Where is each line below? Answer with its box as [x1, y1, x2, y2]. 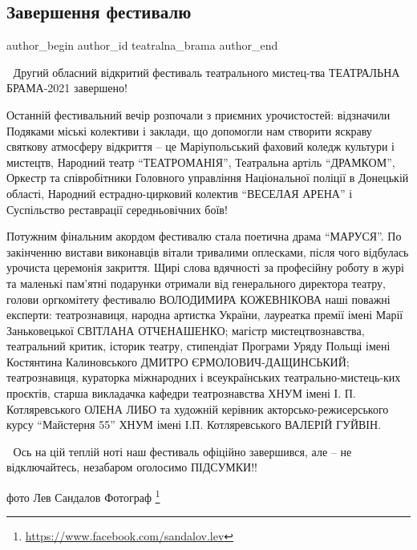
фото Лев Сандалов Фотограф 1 [6, 487, 160, 505]
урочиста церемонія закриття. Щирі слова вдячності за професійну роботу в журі [6, 259, 404, 276]
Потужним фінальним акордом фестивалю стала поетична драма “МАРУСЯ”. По [6, 228, 402, 245]
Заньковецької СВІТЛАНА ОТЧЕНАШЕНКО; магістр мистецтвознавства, [6, 322, 365, 338]
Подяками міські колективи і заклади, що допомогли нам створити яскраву [6, 122, 372, 139]
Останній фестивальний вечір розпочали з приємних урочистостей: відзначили [6, 106, 391, 123]
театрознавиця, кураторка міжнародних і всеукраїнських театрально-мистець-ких [6, 369, 401, 386]
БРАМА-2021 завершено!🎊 [6, 79, 131, 96]
